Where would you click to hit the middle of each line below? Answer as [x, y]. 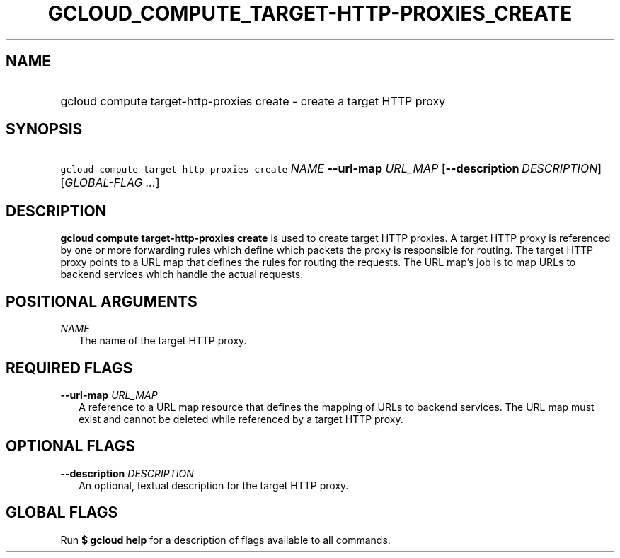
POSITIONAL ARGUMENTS [102, 301]
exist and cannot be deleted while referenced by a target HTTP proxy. [241, 419]
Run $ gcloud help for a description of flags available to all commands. [225, 540]
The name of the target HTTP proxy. [163, 341]
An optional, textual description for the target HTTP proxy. [214, 485]
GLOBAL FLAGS [62, 513]
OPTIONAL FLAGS [70, 446]
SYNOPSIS [44, 129]
